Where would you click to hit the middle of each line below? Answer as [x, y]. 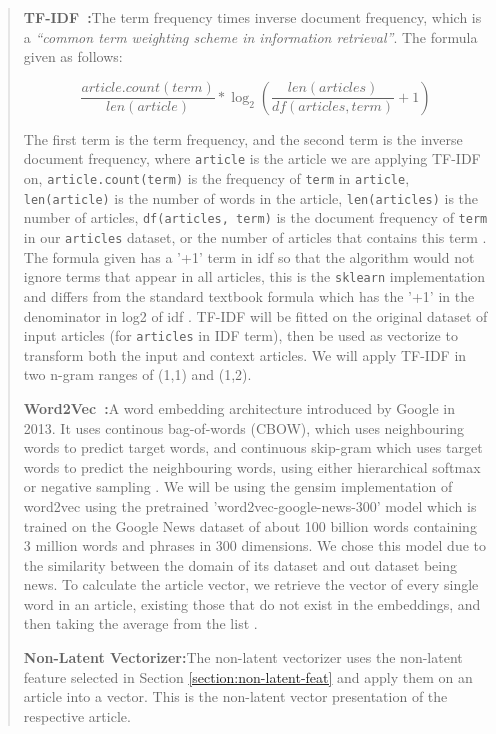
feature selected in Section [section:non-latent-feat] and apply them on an [248, 676]
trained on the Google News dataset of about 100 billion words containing [250, 525]
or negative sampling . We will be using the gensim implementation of [238, 486]
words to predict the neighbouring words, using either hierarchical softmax [252, 466]
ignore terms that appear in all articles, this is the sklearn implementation [254, 276]
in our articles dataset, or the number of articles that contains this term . [255, 237]
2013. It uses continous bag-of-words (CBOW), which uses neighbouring [243, 427]
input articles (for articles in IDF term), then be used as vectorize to [240, 335]
